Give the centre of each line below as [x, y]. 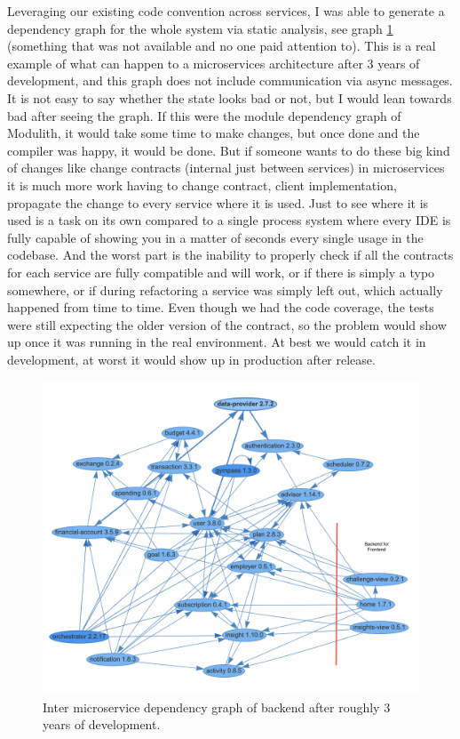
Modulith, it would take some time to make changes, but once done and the [214, 133]
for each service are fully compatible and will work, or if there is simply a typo [221, 272]
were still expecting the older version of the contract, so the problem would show [227, 324]
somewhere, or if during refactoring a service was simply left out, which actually [225, 289]
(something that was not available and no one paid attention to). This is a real [222, 46]
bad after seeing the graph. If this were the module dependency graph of [204, 115]
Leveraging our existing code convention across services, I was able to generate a [226, 11]
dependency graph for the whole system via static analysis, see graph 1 [200, 28]
